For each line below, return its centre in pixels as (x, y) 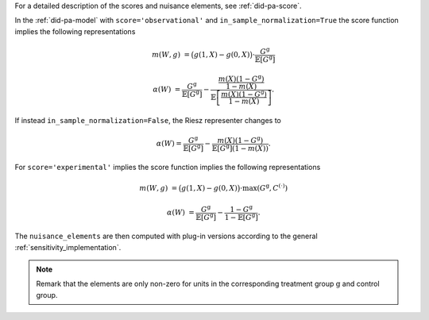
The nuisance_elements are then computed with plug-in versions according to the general (166, 236)
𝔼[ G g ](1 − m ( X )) (240, 148)
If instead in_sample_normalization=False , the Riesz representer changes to (148, 121)
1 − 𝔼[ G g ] (241, 216)
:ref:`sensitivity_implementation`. (68, 247)
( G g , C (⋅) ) (272, 187)
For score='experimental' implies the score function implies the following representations (168, 168)
